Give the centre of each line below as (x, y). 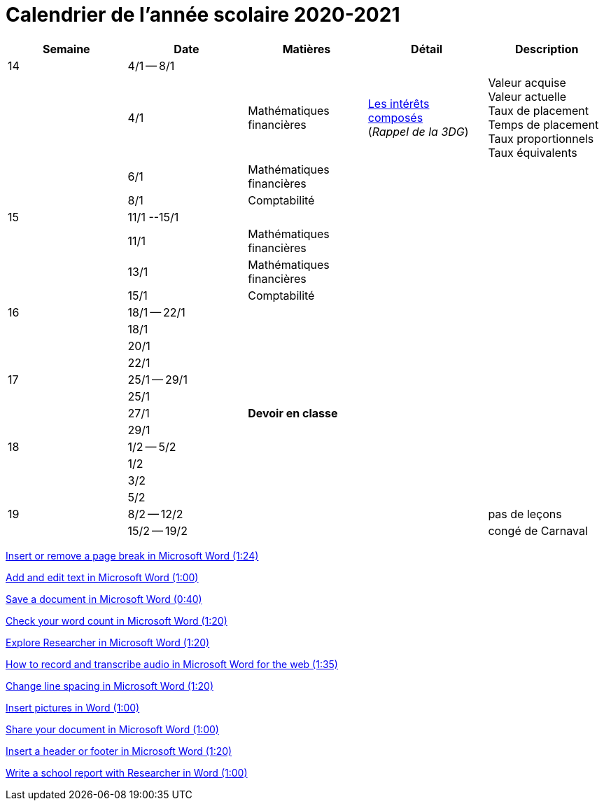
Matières (307, 49)
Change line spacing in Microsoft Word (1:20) (110, 686)
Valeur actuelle (527, 96)
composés (395, 117)
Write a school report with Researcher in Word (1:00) (127, 772)
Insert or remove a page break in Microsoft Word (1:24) (132, 555)
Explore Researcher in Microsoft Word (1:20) (108, 642)
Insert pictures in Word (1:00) (73, 707)
